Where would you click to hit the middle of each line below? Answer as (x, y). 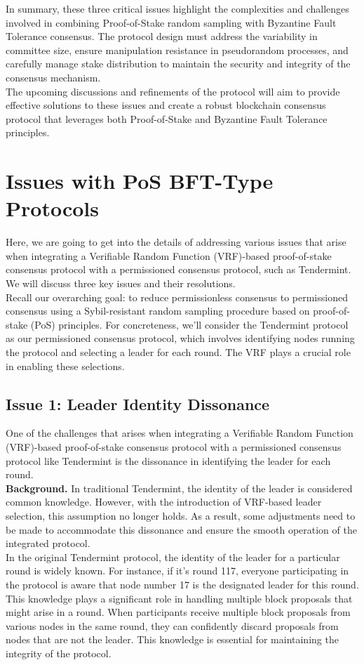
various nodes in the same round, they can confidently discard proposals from (172, 625)
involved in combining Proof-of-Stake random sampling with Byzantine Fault (171, 22)
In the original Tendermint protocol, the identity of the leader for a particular (173, 557)
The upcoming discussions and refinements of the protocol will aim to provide (173, 91)
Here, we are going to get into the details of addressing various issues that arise (176, 242)
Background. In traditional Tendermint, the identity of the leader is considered (179, 488)
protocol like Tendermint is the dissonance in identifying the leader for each (168, 460)
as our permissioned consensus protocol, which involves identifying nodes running (180, 338)
